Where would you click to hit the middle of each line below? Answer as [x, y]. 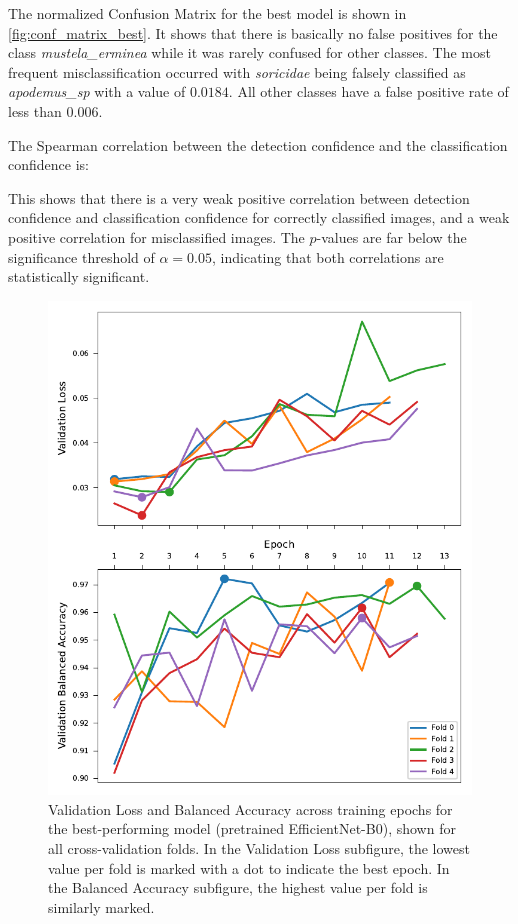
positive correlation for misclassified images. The [156, 236]
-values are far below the [391, 236]
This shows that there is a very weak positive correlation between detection [239, 197]
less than [35, 110]
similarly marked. [101, 906]
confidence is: [48, 164]
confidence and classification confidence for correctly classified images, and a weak [259, 217]
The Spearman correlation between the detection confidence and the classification [258, 144]
